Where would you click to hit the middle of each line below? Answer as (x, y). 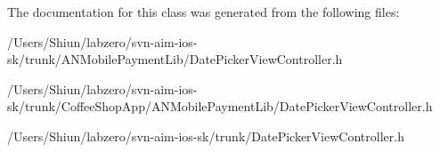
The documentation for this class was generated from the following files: (204, 12)
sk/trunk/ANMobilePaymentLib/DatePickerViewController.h (175, 59)
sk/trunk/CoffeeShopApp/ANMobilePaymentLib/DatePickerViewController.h (220, 106)
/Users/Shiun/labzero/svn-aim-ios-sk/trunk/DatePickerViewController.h (206, 136)
